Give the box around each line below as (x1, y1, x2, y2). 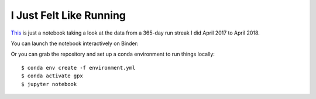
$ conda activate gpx (21, 73, 83, 79)
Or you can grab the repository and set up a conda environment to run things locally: (11, 50, 215, 58)
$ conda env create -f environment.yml (21, 64, 136, 71)
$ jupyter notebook (21, 81, 77, 87)
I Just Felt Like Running (11, 9, 126, 22)
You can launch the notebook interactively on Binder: (11, 40, 139, 47)
